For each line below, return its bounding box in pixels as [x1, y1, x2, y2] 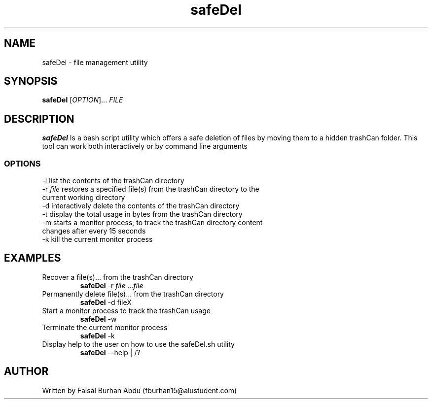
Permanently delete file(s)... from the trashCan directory [42, 289, 224, 298]
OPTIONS [4, 158, 41, 168]
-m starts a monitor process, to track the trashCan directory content [42, 218, 263, 227]
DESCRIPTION [4, 112, 74, 125]
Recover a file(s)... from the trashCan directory [42, 272, 193, 281]
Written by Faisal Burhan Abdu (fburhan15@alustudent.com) [42, 386, 237, 395]
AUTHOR [4, 365, 49, 378]
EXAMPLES [4, 252, 61, 265]
